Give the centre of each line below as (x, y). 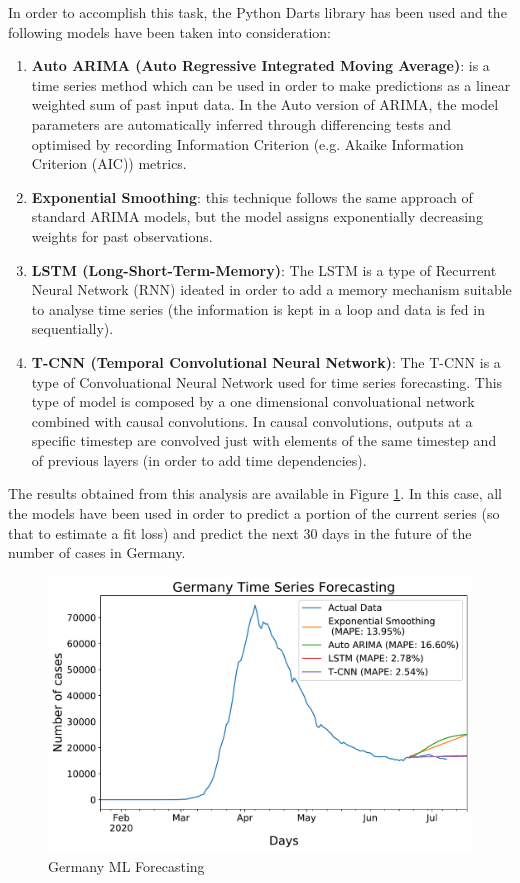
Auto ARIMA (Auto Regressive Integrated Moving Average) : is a (260, 65)
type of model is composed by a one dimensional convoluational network (253, 401)
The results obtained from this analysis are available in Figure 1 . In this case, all (255, 493)
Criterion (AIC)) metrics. (109, 163)
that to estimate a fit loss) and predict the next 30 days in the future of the (240, 532)
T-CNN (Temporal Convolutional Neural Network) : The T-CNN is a (266, 361)
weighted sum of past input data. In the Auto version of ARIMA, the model (265, 104)
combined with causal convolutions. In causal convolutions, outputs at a (252, 420)
